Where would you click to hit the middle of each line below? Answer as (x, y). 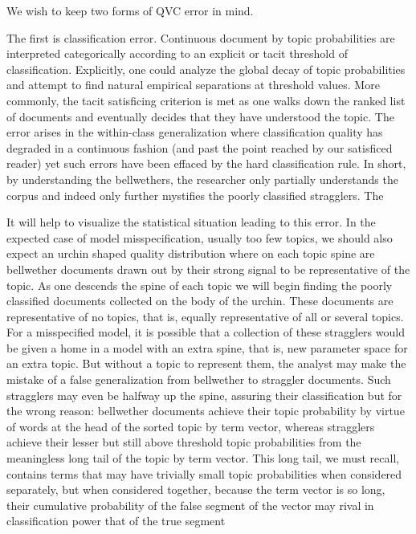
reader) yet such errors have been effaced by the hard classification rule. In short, (206, 163)
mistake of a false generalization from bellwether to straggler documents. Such (199, 379)
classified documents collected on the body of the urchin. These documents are (200, 301)
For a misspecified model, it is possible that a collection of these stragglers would (206, 332)
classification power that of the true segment (116, 521)
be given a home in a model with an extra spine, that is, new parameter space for (207, 347)
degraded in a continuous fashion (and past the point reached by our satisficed (200, 147)
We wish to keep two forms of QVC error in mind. (130, 10)
